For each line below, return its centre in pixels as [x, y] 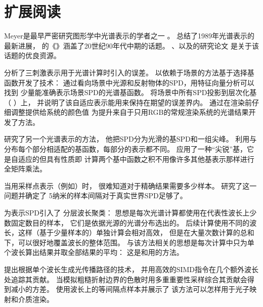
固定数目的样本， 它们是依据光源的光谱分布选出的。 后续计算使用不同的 [130, 222]
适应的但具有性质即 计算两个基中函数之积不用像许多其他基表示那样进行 [136, 159]
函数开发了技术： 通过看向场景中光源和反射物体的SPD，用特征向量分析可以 [129, 82]
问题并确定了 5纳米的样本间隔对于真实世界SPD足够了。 [96, 195]
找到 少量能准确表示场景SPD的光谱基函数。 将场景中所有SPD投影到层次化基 [130, 92]
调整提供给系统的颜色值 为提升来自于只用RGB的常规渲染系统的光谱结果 [130, 112]
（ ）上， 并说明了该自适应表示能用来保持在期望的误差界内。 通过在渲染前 [128, 102]
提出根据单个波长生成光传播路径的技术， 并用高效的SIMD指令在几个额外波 [128, 269]
